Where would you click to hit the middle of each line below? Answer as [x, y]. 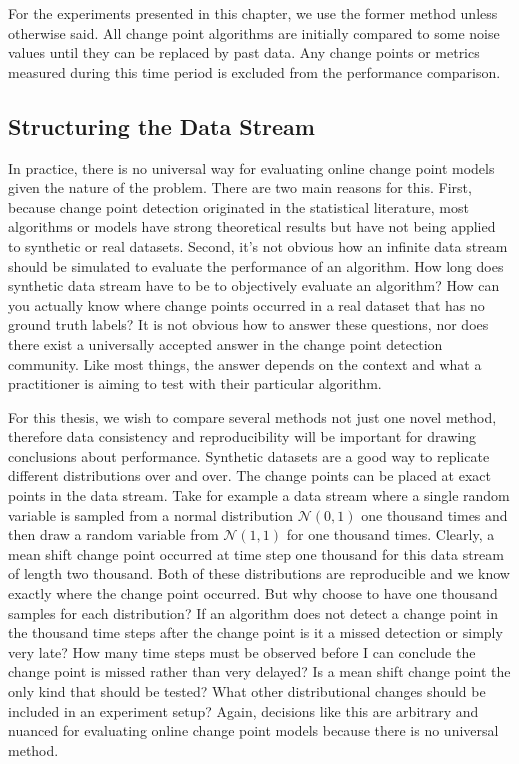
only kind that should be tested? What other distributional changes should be [247, 691]
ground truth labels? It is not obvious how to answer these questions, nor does [248, 324]
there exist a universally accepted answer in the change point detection [225, 343]
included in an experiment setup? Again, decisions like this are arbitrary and [243, 710]
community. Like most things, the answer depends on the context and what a [245, 363]
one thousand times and [434, 514]
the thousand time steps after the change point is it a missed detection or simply [255, 632]
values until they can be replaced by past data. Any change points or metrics [244, 52]
